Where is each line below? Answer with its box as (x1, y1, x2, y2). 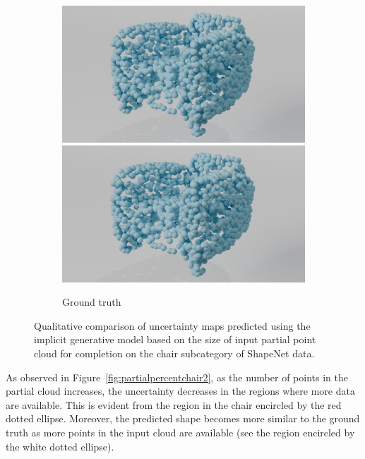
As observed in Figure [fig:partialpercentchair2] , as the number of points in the (6, 369, 348, 384)
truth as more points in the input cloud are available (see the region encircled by (6, 424, 355, 439)
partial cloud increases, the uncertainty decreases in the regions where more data (6, 383, 355, 398)
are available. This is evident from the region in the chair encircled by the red (6, 397, 342, 412)
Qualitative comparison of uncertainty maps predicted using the (34, 318, 311, 333)
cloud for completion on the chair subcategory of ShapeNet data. (34, 345, 315, 360)
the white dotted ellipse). (6, 439, 114, 453)
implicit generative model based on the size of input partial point (34, 332, 316, 347)
